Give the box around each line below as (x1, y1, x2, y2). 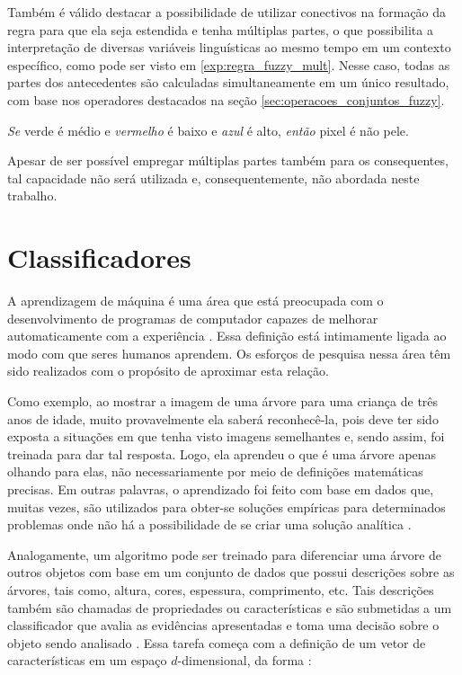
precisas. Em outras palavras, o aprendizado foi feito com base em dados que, (7, 480, 434, 498)
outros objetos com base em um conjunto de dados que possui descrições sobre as (7, 563, 455, 582)
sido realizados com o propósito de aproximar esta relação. (7, 361, 329, 380)
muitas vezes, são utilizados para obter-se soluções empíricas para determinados (7, 497, 446, 516)
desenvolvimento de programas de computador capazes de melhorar (7, 308, 378, 327)
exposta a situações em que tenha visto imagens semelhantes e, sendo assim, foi (7, 427, 445, 446)
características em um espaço (7, 651, 167, 670)
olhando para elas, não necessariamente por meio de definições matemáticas (7, 462, 423, 481)
